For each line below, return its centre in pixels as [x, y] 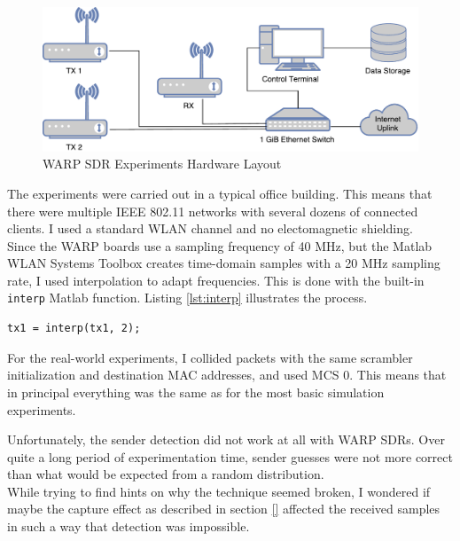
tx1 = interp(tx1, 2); [74, 329]
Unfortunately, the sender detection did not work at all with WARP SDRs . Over [226, 439]
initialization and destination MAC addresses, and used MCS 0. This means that [227, 375]
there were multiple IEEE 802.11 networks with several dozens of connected [213, 211]
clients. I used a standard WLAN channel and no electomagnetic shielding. [210, 228]
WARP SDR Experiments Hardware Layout [162, 164]
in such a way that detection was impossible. [129, 526]
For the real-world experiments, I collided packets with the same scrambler [210, 357]
